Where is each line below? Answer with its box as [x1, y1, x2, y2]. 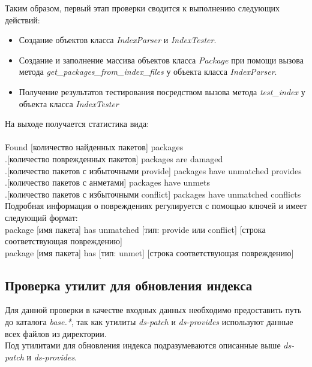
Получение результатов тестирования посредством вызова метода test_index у [19, 85, 305, 98]
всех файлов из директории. [5, 327, 107, 339]
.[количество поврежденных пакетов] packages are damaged [5, 152, 223, 165]
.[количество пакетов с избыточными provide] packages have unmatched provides [5, 164, 302, 177]
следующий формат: [5, 211, 78, 223]
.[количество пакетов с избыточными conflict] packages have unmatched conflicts [5, 187, 301, 200]
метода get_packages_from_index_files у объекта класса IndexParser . [19, 65, 277, 78]
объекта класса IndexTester [19, 97, 119, 110]
